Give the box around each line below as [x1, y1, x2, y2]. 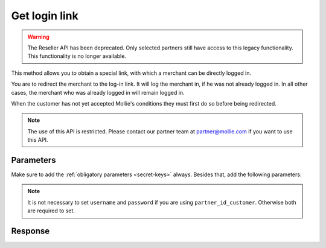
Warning [27, 33, 50, 40]
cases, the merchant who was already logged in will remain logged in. [11, 89, 185, 96]
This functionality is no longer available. [27, 52, 127, 60]
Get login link [11, 9, 78, 22]
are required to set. [27, 207, 75, 214]
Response [11, 226, 50, 236]
